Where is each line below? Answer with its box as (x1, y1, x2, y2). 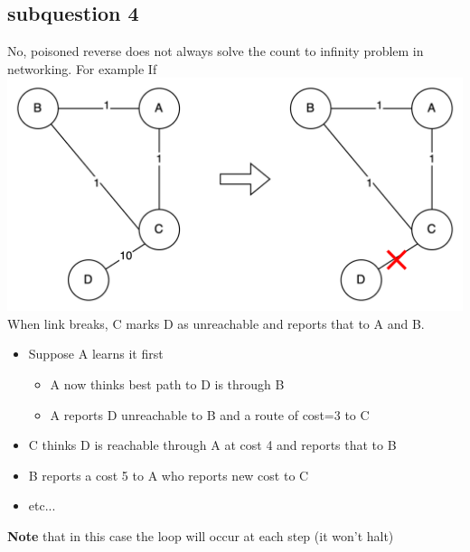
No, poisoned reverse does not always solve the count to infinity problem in (7, 42, 424, 61)
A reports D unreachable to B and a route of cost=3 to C (50, 405, 370, 424)
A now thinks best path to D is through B (50, 375, 285, 394)
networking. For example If (7, 59, 157, 78)
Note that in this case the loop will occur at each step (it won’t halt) (7, 527, 394, 546)
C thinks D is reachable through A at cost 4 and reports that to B (28, 435, 397, 454)
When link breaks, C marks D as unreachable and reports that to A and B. (7, 313, 425, 332)
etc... (28, 496, 56, 515)
